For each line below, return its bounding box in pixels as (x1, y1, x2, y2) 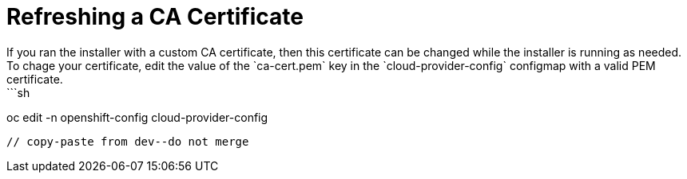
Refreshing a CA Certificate (6, 3, 304, 30)
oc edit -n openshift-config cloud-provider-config (6, 110, 268, 124)
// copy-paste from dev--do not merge (6, 134, 249, 148)
